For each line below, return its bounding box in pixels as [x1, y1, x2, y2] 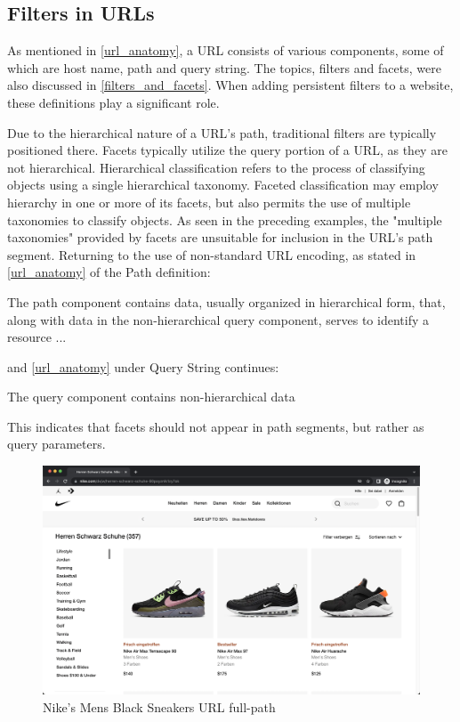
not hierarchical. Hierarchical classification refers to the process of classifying [7, 158, 425, 176]
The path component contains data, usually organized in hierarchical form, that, [7, 292, 446, 311]
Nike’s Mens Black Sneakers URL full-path [43, 697, 276, 716]
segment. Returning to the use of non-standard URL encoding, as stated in [7, 245, 416, 264]
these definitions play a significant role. [7, 93, 220, 111]
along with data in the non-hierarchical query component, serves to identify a [7, 310, 429, 329]
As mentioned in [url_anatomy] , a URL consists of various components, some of [7, 41, 444, 60]
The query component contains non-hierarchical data [7, 387, 295, 406]
